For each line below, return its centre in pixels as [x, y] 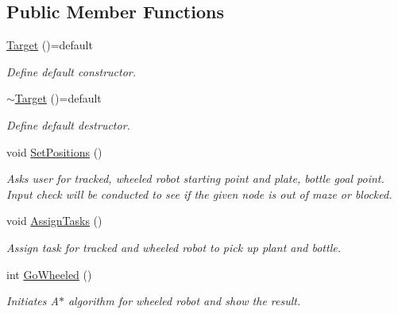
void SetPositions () [54, 151]
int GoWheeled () [49, 274]
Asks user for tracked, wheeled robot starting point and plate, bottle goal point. [195, 178]
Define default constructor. [71, 71]
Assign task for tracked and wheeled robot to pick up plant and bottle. [174, 247]
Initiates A [33, 301]
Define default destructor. [68, 124]
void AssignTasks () [54, 221]
